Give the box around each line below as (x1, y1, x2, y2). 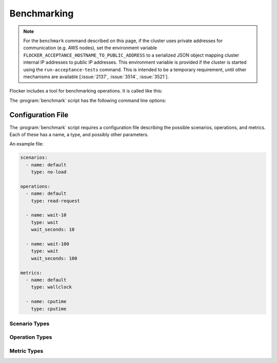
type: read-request (31, 198, 81, 204)
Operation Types (9, 334, 52, 341)
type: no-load (31, 169, 67, 175)
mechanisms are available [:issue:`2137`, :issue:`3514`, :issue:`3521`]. (23, 74, 169, 80)
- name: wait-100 (26, 241, 69, 247)
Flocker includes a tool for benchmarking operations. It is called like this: (9, 88, 163, 94)
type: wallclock (31, 284, 72, 290)
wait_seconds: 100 (31, 255, 77, 261)
